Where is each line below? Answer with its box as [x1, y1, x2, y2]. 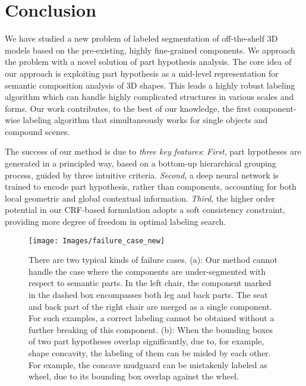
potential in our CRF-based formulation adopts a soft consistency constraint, [5, 203, 285, 216]
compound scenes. [5, 125, 70, 137]
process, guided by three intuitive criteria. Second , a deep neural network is [5, 168, 279, 181]
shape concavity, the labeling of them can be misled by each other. [29, 347, 271, 359]
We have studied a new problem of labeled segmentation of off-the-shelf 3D [5, 32, 278, 45]
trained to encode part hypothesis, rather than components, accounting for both [5, 180, 296, 193]
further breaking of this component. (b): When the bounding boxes [29, 323, 273, 335]
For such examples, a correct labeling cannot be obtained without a [29, 312, 275, 324]
